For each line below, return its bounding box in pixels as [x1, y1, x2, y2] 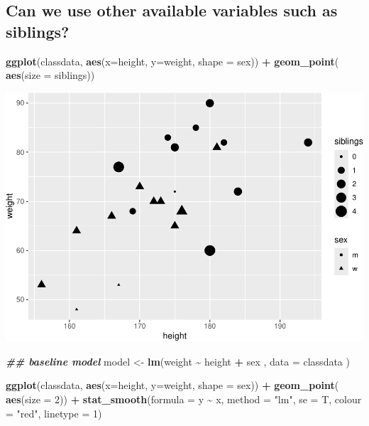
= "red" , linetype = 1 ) [6, 405, 102, 420]
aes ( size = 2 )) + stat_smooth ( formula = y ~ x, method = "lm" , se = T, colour [6, 392, 362, 406]
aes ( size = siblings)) [6, 68, 95, 82]
